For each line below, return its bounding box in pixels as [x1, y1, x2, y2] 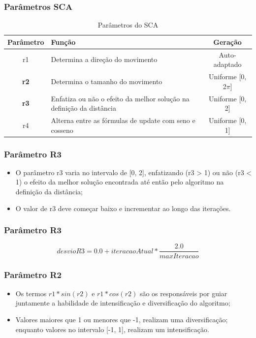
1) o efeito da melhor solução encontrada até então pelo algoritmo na [15, 177, 224, 187]
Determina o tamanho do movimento [51, 76, 162, 86]
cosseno [51, 124, 73, 135]
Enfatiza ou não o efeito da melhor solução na [51, 93, 190, 103]
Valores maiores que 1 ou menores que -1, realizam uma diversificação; [15, 314, 228, 324]
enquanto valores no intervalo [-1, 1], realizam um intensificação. [15, 324, 209, 334]
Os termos [15, 288, 47, 298]
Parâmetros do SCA [97, 20, 159, 30]
